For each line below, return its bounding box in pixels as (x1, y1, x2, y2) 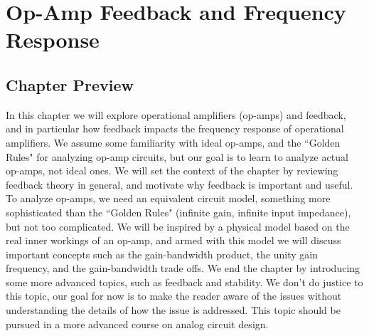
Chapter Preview (6, 73, 134, 95)
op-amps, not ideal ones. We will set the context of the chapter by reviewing (6, 163, 338, 178)
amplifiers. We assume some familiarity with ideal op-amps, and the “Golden (6, 135, 341, 149)
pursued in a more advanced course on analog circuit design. (6, 316, 269, 331)
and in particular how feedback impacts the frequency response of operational (6, 121, 344, 136)
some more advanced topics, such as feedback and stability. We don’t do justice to (6, 274, 363, 289)
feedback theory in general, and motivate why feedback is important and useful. (6, 177, 353, 191)
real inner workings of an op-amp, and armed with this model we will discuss (6, 233, 341, 248)
